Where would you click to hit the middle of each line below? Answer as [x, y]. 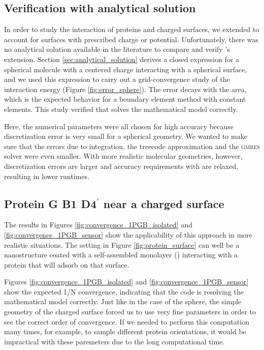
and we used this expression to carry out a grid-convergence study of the [117, 79]
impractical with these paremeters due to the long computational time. [114, 341]
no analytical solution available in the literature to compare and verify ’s [117, 49]
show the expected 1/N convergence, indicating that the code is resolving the [124, 291]
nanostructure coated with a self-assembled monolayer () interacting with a [121, 255]
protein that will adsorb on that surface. [67, 264]
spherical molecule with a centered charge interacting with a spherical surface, [125, 69]
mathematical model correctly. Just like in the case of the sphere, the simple [123, 301]
